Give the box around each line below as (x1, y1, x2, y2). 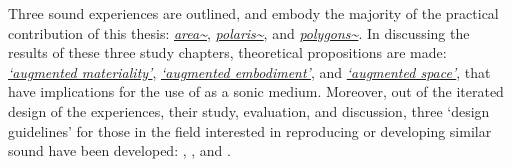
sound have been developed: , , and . (8, 140, 231, 161)
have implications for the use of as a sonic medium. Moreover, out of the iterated (8, 81, 504, 102)
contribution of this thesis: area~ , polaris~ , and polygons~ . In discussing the (8, 22, 470, 43)
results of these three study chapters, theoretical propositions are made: (8, 42, 447, 63)
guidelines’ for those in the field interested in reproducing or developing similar (8, 120, 492, 141)
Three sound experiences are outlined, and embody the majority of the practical (8, 3, 499, 23)
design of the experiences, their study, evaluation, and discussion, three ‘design (8, 100, 490, 121)
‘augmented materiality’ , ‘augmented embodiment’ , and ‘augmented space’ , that (8, 61, 491, 82)
